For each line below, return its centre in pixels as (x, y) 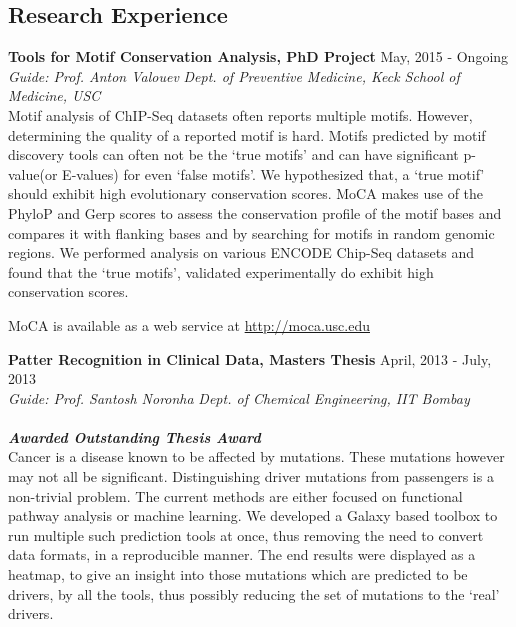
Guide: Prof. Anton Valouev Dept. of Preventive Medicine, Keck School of (234, 75)
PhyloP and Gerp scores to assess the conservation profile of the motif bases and (255, 212)
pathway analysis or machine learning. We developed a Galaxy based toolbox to (253, 515)
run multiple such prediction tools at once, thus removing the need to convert (246, 534)
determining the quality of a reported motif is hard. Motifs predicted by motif (247, 134)
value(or (33, 173)
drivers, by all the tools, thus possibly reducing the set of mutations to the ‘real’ (254, 593)
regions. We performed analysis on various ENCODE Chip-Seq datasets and (241, 252)
